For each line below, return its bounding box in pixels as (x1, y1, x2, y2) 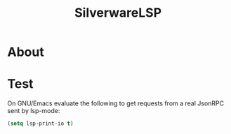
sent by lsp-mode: (7, 107, 60, 115)
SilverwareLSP (74, 5, 162, 21)
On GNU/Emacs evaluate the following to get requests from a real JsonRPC (7, 99, 225, 107)
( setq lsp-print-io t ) (7, 120, 74, 127)
